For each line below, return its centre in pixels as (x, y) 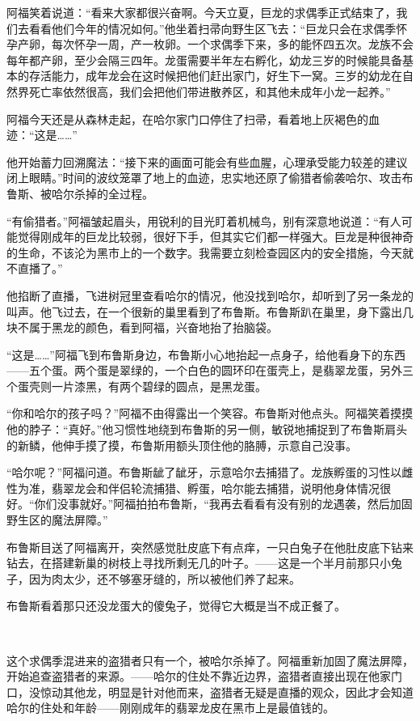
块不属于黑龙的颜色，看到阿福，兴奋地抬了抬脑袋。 (142, 327)
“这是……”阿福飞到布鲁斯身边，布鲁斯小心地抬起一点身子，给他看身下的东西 (206, 354)
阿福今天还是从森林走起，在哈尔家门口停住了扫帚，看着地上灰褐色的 (187, 119)
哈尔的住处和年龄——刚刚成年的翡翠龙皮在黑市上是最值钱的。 (170, 708)
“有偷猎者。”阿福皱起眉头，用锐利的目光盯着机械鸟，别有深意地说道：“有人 (204, 221)
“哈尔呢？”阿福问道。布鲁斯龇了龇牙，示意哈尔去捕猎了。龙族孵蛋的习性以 (204, 472)
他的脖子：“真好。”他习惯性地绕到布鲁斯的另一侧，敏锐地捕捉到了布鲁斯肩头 (207, 429)
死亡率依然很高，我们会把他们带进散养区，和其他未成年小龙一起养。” (210, 91)
